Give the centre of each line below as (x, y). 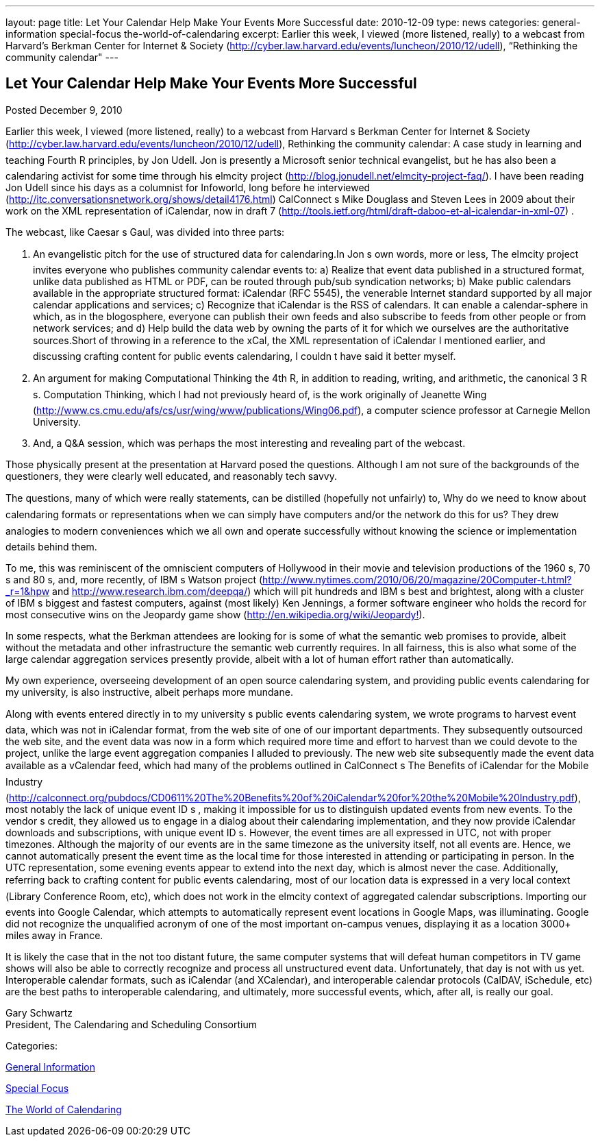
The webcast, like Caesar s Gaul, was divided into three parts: (145, 232)
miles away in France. (54, 935)
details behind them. (51, 546)
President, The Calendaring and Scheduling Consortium (132, 1024)
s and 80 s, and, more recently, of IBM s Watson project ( (134, 579)
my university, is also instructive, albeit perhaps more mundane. (149, 692)
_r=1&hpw (28, 591)
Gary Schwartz (39, 1012)
